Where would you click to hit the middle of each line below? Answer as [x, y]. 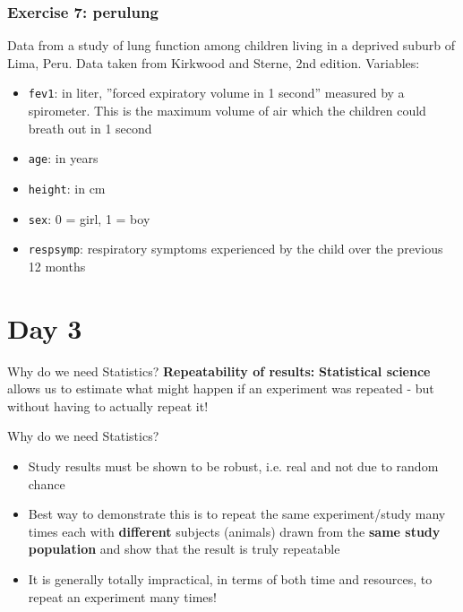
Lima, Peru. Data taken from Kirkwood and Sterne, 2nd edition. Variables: [214, 62]
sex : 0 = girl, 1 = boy [89, 218]
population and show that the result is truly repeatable [184, 549]
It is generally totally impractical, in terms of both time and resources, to [230, 578]
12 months [57, 266]
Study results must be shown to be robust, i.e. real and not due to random [233, 465]
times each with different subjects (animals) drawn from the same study [234, 531]
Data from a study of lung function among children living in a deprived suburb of [231, 45]
